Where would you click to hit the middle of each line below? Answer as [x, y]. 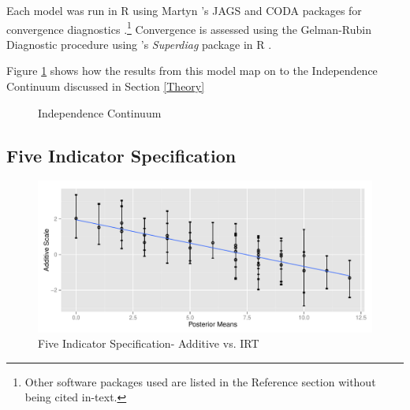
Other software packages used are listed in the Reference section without [200, 381]
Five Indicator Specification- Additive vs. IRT [149, 343]
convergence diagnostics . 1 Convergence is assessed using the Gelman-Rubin [189, 28]
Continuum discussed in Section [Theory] [106, 86]
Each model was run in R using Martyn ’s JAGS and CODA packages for [184, 10]
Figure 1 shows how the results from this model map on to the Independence [192, 71]
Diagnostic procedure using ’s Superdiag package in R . [139, 44]
